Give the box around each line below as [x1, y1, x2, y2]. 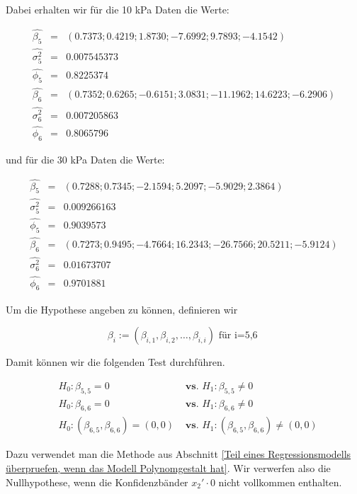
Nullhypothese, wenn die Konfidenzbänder [6, 474, 188, 489]
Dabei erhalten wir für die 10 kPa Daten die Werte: [6, 2, 229, 16]
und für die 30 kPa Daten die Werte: [6, 151, 165, 166]
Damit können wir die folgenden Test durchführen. [6, 355, 225, 369]
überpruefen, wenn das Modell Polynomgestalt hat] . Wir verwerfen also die [6, 460, 331, 475]
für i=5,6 [218, 331, 258, 341]
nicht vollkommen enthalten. [218, 474, 342, 489]
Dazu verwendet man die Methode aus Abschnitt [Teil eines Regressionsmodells [6, 447, 351, 461]
